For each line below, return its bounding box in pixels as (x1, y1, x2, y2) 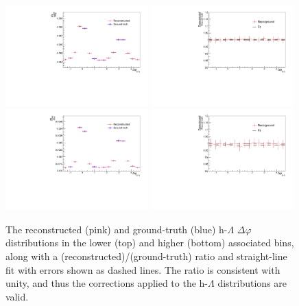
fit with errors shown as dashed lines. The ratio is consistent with (5, 262, 280, 276)
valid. (5, 289, 29, 303)
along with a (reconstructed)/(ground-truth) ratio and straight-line (5, 249, 287, 263)
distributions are (217, 276, 287, 290)
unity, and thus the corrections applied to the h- (5, 276, 208, 290)
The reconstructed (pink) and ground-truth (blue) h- (5, 222, 228, 236)
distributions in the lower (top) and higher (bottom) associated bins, (5, 235, 294, 250)
